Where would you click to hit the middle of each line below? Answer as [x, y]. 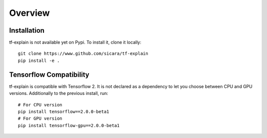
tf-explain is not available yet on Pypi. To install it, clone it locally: [75, 43]
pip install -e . [39, 60]
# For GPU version [40, 118]
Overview [29, 13]
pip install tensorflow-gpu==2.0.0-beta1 [69, 125]
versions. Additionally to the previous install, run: [59, 93]
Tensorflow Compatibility [49, 74]
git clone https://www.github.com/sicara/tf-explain [83, 54]
